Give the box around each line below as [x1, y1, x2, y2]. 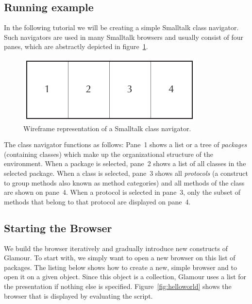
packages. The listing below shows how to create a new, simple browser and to [4, 262, 237, 272]
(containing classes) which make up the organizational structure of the [4, 149, 213, 159]
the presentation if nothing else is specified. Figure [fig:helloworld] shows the [4, 281, 232, 291]
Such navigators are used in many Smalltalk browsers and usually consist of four [4, 32, 244, 42]
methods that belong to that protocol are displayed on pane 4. [4, 196, 191, 206]
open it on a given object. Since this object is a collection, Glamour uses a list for [4, 271, 247, 282]
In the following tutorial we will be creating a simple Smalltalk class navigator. [4, 22, 239, 33]
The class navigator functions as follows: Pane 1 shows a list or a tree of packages [4, 139, 247, 150]
